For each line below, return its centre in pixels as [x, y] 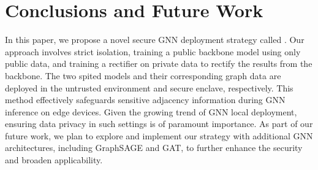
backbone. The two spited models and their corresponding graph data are [143, 75]
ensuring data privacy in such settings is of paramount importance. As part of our [159, 124]
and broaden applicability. [54, 160]
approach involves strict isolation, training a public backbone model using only [153, 51]
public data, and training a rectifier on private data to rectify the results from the [159, 64]
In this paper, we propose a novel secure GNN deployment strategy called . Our [155, 40]
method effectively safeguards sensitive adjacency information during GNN [145, 100]
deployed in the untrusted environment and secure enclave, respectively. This [149, 87]
